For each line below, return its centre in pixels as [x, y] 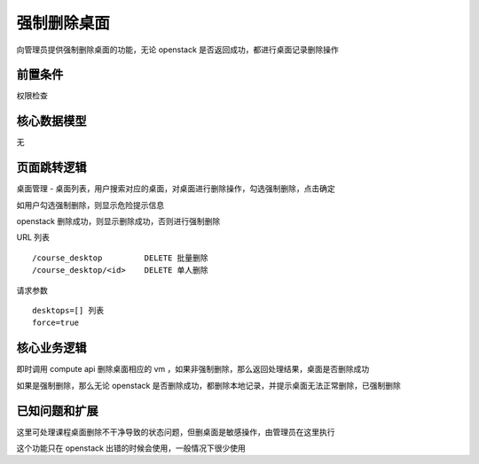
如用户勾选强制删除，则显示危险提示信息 [90, 205]
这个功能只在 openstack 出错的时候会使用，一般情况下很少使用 [131, 448]
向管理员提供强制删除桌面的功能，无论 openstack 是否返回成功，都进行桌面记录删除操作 [177, 50]
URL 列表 [33, 237]
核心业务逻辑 [51, 348]
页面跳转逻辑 [51, 168]
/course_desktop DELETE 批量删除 [120, 258]
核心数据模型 [51, 121]
